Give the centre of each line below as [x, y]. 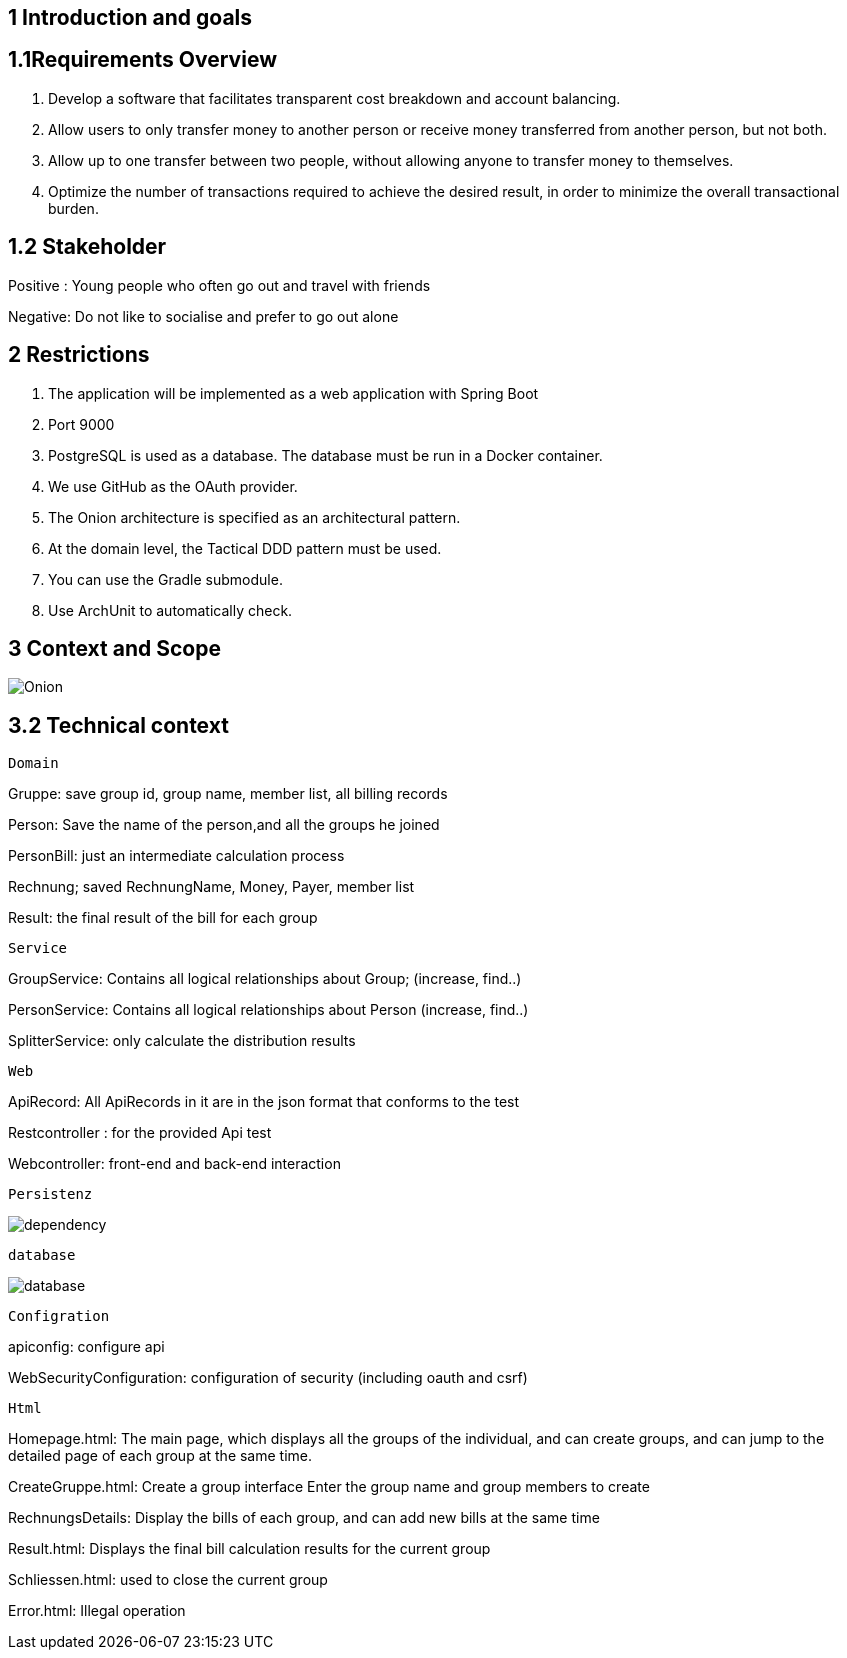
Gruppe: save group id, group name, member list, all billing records [228, 794]
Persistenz [50, 1194]
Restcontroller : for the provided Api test [140, 1133]
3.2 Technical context [118, 725]
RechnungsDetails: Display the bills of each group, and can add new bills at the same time [304, 1518]
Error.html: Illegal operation [97, 1611]
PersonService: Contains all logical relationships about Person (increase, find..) [268, 1010]
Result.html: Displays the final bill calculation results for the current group [249, 1549]
